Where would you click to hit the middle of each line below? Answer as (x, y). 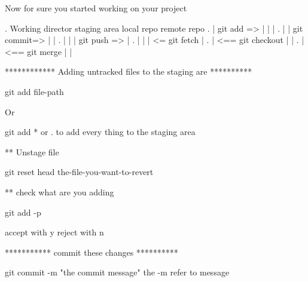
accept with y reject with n (54, 232)
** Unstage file (32, 151)
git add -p (23, 212)
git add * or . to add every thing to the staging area (100, 132)
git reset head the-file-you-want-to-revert (79, 172)
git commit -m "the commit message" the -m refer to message (117, 272)
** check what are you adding (60, 191)
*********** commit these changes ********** (92, 252)
